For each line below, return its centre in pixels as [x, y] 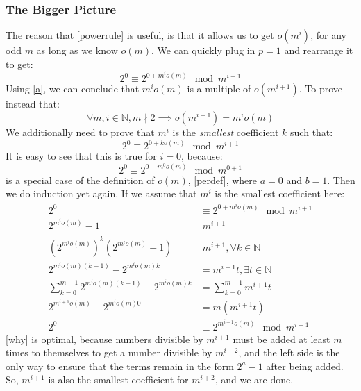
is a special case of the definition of [80, 180]
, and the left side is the [289, 352]
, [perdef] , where [222, 180]
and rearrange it [319, 50]
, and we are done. [254, 380]
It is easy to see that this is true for [81, 156]
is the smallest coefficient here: [280, 193]
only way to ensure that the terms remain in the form [120, 366]
